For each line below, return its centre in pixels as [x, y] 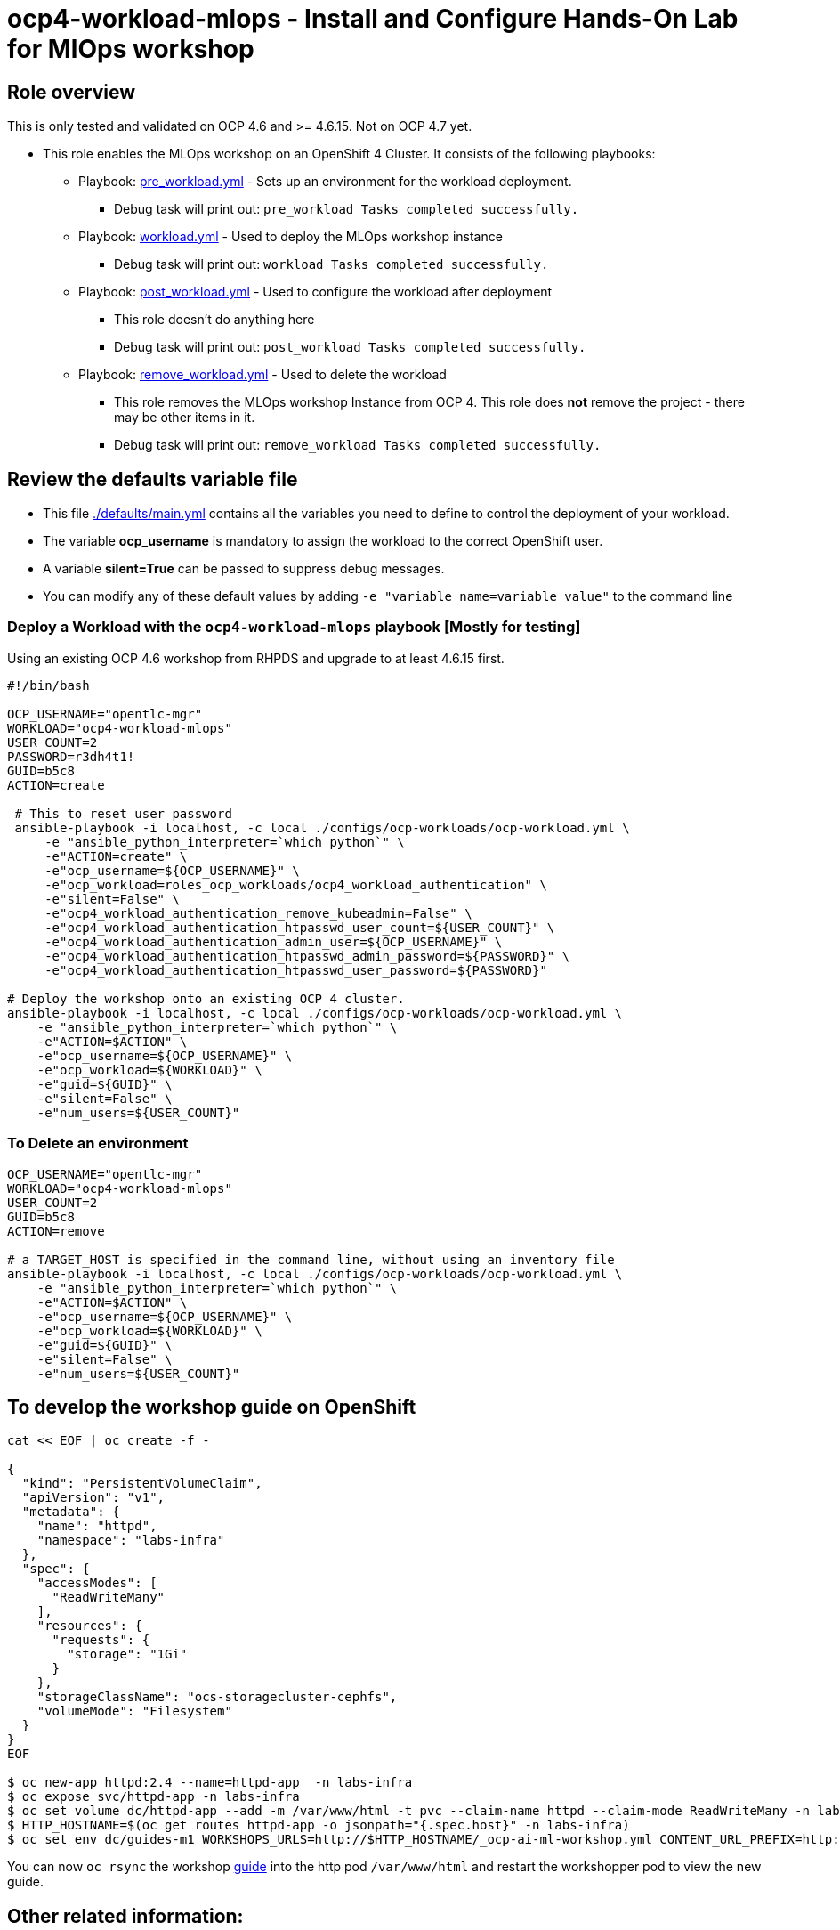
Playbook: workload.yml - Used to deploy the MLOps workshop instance [291, 237]
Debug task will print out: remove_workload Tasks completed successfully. [358, 445]
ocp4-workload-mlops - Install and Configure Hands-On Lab [373, 19]
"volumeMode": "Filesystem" [134, 1711]
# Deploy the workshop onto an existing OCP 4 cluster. [206, 998]
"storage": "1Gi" [127, 1654]
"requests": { [101, 1640]
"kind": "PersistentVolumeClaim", [142, 1484]
